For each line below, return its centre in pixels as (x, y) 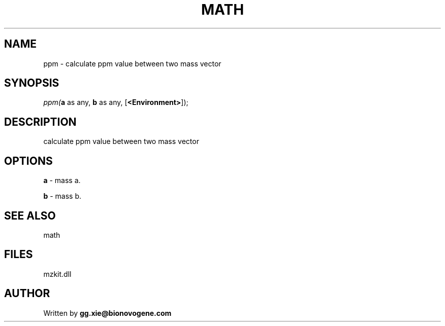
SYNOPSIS (32, 83)
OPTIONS (28, 161)
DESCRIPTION (40, 122)
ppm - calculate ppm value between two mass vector (132, 63)
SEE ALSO (30, 215)
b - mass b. (62, 196)
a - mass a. (62, 180)
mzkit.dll (57, 274)
